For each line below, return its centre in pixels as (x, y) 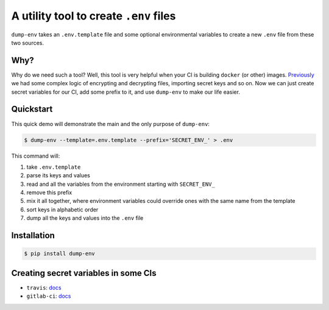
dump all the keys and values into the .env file (85, 218)
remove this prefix (49, 192)
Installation (33, 235)
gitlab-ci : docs (49, 296)
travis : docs (44, 287)
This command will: (36, 156)
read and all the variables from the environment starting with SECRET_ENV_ (121, 184)
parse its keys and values (58, 175)
